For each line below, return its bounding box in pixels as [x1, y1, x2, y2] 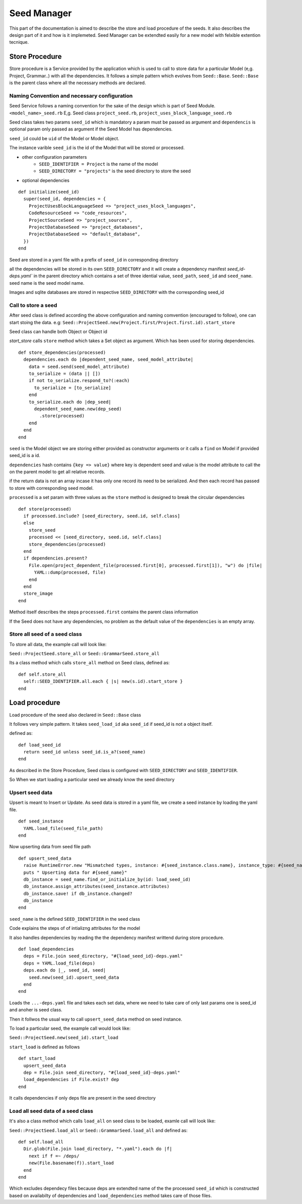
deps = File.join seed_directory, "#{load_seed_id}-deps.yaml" [23, 953, 183, 959]
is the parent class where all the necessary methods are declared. [9, 80, 146, 86]
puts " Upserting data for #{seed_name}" [23, 869, 127, 875]
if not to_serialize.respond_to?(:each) [28, 378, 130, 384]
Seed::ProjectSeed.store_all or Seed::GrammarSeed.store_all [9, 651, 160, 657]
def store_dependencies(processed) [18, 349, 106, 355]
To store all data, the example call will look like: [9, 641, 107, 647]
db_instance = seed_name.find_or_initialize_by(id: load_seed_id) [23, 876, 191, 882]
